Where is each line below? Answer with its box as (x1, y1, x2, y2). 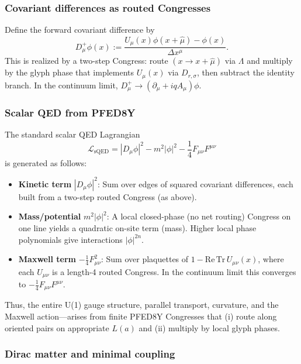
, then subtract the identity (196, 66, 295, 78)
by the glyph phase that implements (5, 66, 134, 78)
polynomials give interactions (18, 233, 123, 245)
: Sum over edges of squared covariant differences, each (97, 177, 293, 190)
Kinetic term (18, 177, 72, 190)
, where (258, 253, 284, 265)
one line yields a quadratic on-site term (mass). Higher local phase (18, 221, 257, 233)
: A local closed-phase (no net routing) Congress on (106, 210, 291, 222)
